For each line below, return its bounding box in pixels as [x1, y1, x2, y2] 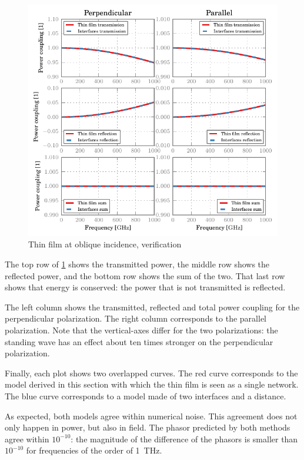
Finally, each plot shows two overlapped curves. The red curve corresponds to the [5, 366, 298, 379]
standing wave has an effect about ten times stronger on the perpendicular [5, 335, 273, 348]
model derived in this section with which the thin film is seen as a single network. [5, 378, 299, 390]
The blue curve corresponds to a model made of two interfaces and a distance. [5, 389, 286, 402]
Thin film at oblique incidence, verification [28, 238, 182, 250]
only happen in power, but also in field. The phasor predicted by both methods [5, 421, 290, 433]
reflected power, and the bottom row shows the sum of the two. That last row [5, 269, 285, 282]
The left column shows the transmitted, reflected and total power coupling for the [5, 300, 300, 313]
